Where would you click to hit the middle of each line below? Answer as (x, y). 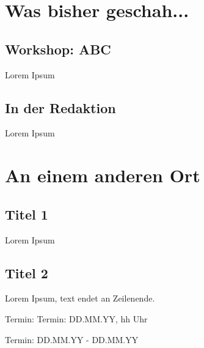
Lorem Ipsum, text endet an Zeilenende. (80, 298)
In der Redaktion (60, 107)
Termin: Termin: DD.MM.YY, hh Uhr (76, 318)
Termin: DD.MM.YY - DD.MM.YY (72, 339)
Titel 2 (27, 272)
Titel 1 (27, 214)
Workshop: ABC (58, 49)
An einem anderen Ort (103, 175)
